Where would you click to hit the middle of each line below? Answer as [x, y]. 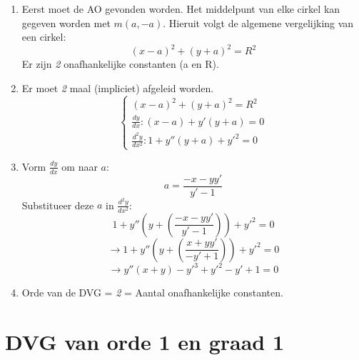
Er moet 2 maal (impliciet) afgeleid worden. [118, 87]
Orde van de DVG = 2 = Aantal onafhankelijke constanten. [152, 292]
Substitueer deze [58, 205]
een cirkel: [44, 37]
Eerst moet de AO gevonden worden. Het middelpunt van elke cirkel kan [181, 9]
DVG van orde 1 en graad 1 [145, 341]
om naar [80, 166]
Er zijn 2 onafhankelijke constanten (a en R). [120, 64]
